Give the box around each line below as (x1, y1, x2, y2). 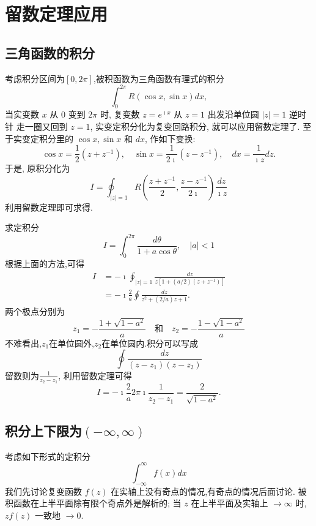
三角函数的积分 (5, 43, 95, 62)
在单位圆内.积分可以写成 (101, 336, 199, 349)
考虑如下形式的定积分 (5, 449, 90, 462)
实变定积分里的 (13, 132, 73, 145)
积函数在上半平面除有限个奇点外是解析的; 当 (5, 497, 182, 509)
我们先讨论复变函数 (5, 484, 82, 497)
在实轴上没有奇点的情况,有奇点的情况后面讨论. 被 (111, 484, 307, 497)
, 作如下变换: (145, 132, 196, 145)
